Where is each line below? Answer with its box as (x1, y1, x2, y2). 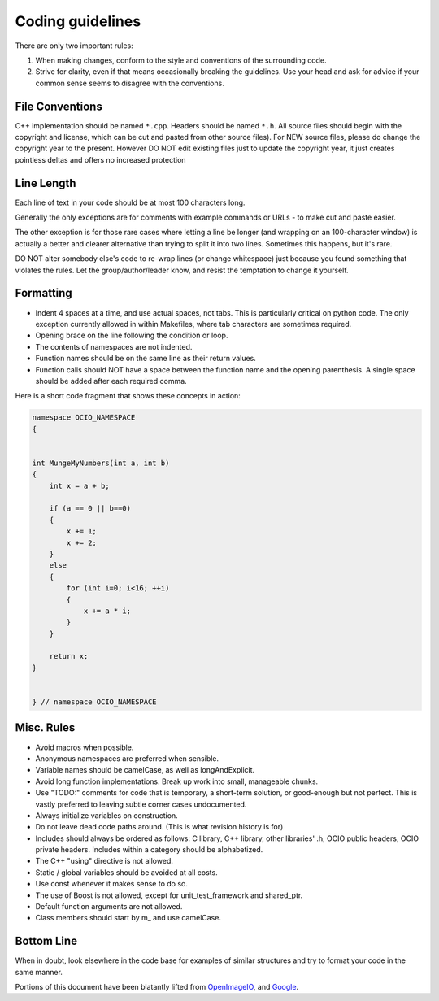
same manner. (15, 967, 63, 977)
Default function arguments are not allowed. (35, 902, 183, 912)
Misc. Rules (15, 720, 76, 735)
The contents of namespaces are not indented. (35, 342, 193, 351)
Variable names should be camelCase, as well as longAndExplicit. (35, 765, 255, 775)
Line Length (15, 176, 76, 190)
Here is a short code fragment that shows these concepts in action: (15, 391, 241, 401)
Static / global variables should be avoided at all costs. (35, 867, 219, 877)
